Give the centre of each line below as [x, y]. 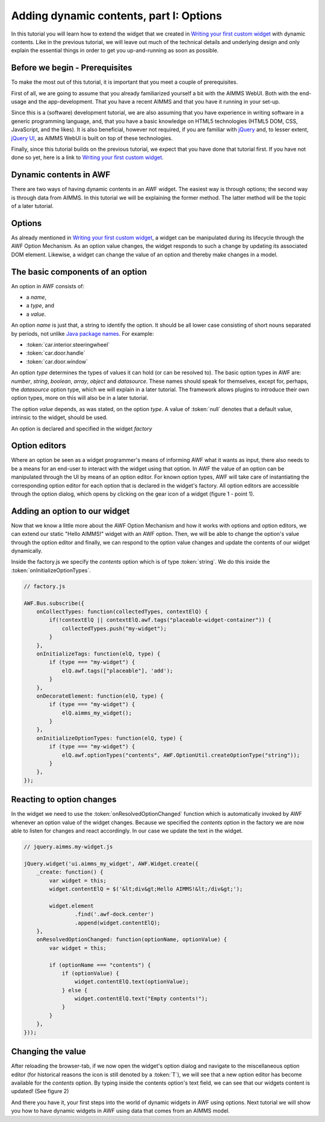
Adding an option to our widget [70, 511]
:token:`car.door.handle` [56, 353]
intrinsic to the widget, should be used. [59, 418]
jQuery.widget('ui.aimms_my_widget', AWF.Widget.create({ [111, 863]
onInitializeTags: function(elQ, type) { [98, 654]
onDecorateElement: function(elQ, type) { [100, 696]
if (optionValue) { [91, 973]
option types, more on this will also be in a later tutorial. [80, 398]
